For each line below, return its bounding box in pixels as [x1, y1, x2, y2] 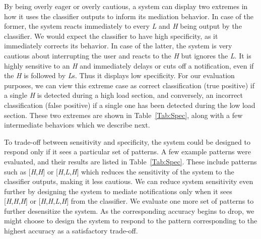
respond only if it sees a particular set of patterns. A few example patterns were [4, 146, 251, 157]
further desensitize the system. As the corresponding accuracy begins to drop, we [4, 205, 254, 216]
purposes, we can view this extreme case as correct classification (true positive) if [4, 80, 254, 90]
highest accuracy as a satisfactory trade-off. [4, 225, 138, 236]
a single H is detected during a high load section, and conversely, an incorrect [4, 90, 243, 100]
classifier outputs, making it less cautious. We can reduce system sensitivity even [4, 176, 253, 187]
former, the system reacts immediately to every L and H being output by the [4, 21, 242, 31]
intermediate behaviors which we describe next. [4, 119, 150, 130]
